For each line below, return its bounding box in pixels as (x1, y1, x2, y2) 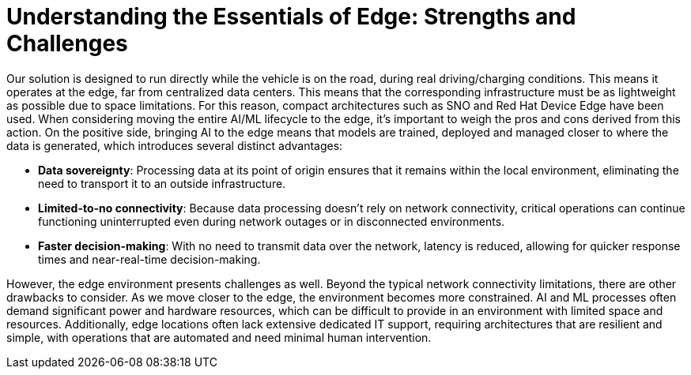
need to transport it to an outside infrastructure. (38, 176, 286, 190)
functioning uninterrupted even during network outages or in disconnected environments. (38, 214, 505, 228)
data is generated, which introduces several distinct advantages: (6, 138, 343, 152)
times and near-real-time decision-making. (38, 252, 261, 266)
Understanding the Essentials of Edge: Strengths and (6, 3, 576, 30)
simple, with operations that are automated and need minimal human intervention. (6, 330, 432, 344)
